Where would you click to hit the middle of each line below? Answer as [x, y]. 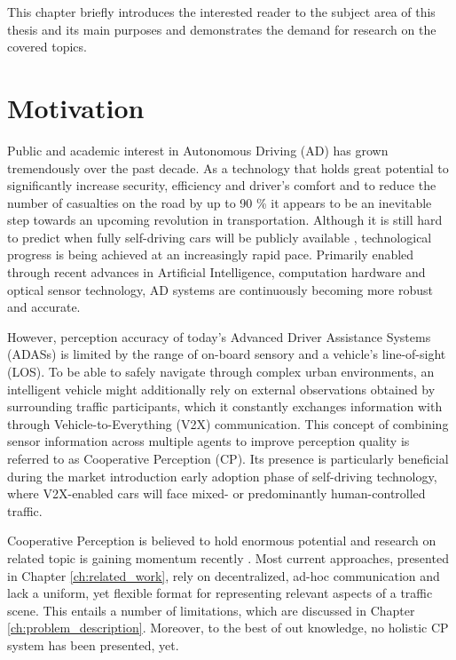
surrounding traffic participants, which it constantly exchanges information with [225, 406]
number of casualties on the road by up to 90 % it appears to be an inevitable [220, 202]
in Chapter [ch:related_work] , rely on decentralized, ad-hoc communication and [224, 575]
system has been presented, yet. [93, 644]
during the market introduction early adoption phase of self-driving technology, [222, 476]
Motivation [76, 107]
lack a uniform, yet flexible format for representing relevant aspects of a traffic [220, 593]
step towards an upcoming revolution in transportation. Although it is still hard [225, 220]
